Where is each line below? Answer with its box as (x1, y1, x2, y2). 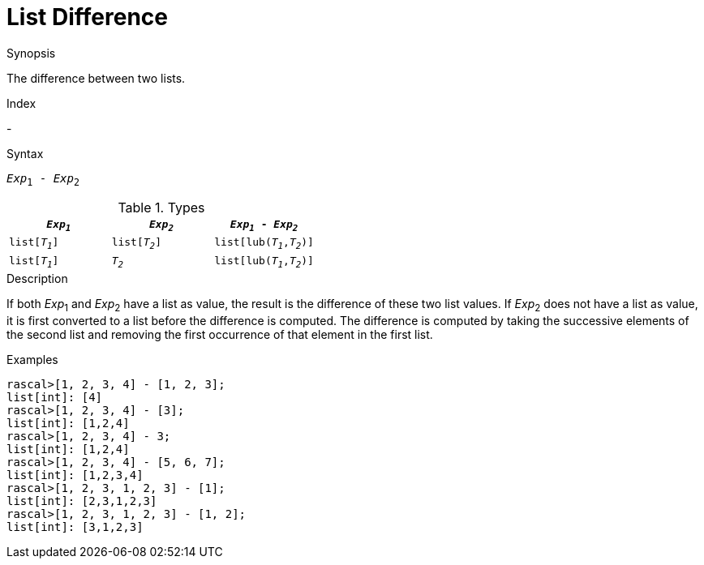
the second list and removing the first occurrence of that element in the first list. (6, 327, 433, 342)
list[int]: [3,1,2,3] (6, 520, 144, 534)
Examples (6, 353, 58, 367)
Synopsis (6, 45, 56, 60)
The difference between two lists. (6, 71, 186, 85)
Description (6, 272, 68, 286)
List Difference (6, 3, 168, 31)
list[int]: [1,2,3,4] (6, 469, 144, 482)
